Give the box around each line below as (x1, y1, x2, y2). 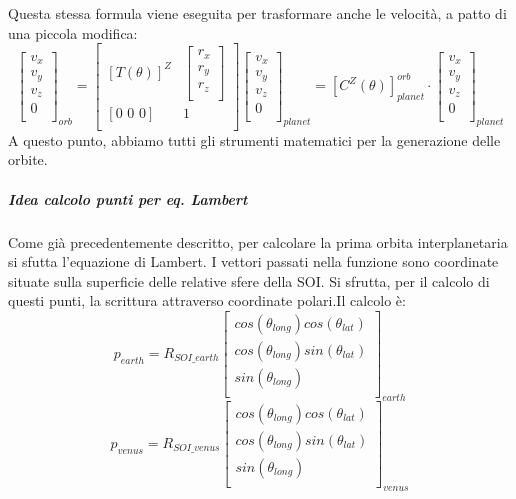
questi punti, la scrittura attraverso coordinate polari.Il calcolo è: (8, 290, 406, 311)
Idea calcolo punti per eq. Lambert (8, 188, 248, 209)
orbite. (8, 149, 48, 170)
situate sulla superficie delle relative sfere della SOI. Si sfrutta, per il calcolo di (8, 270, 490, 291)
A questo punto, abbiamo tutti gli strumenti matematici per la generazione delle (8, 129, 501, 150)
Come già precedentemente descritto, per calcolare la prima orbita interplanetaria (8, 231, 508, 252)
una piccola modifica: (8, 22, 138, 43)
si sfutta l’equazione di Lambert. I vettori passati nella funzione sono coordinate (8, 251, 499, 272)
